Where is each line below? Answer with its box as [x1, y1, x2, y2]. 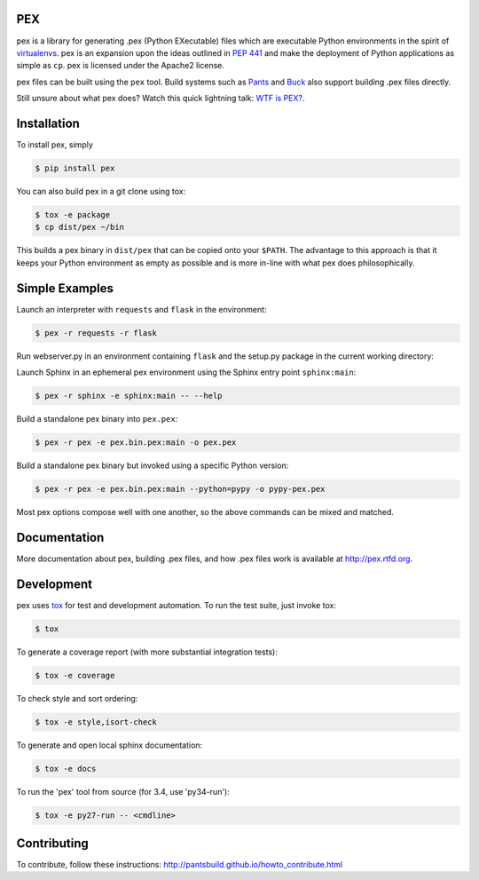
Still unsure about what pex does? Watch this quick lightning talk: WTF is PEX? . [16, 93, 305, 104]
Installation [16, 115, 80, 131]
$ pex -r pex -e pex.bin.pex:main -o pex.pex [35, 437, 237, 448]
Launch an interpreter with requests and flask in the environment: [16, 304, 267, 314]
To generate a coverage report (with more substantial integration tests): [16, 646, 279, 657]
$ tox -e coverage [35, 670, 115, 680]
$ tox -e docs [35, 764, 97, 773]
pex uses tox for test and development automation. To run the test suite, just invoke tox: [16, 599, 337, 610]
